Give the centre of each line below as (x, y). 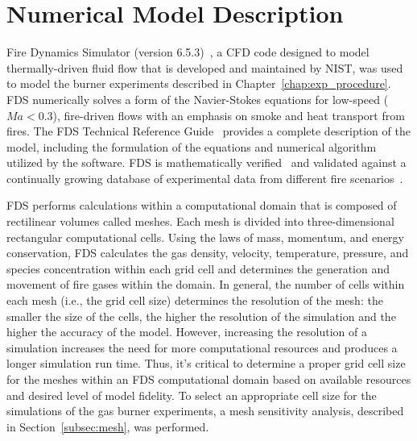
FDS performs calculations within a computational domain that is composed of (202, 205)
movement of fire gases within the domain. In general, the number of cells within (206, 284)
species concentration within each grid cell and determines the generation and (198, 268)
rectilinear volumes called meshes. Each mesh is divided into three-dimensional (200, 221)
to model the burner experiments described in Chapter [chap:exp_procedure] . (199, 83)
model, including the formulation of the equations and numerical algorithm (192, 146)
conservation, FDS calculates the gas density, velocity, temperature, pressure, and (208, 253)
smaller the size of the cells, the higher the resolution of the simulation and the (201, 316)
